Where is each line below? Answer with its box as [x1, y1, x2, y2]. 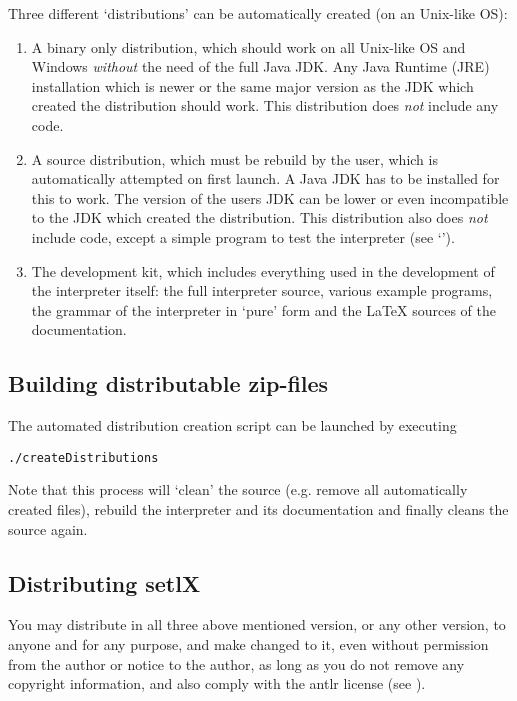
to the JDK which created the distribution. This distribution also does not [31, 207, 488, 228]
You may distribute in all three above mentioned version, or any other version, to [8, 614, 506, 635]
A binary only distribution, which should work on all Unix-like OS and [31, 36, 466, 57]
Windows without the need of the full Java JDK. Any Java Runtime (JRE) [31, 56, 490, 77]
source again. [8, 518, 88, 539]
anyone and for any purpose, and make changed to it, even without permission [8, 633, 489, 654]
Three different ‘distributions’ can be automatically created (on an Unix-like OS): [8, 3, 508, 23]
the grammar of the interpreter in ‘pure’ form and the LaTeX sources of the [31, 299, 497, 320]
